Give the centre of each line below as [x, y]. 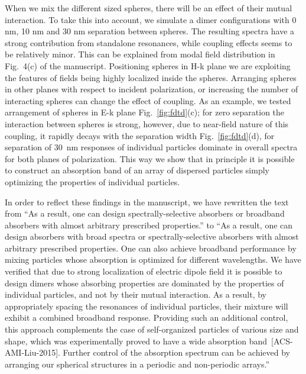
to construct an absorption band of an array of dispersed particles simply [137, 170]
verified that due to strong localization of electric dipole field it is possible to [144, 271]
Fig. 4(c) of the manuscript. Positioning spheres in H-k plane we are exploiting [148, 65]
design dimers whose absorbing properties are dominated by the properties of [144, 283]
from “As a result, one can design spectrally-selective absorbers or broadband [145, 213]
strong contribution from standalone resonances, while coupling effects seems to [149, 42]
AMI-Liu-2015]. [32, 352]
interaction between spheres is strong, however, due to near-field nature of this [147, 123]
